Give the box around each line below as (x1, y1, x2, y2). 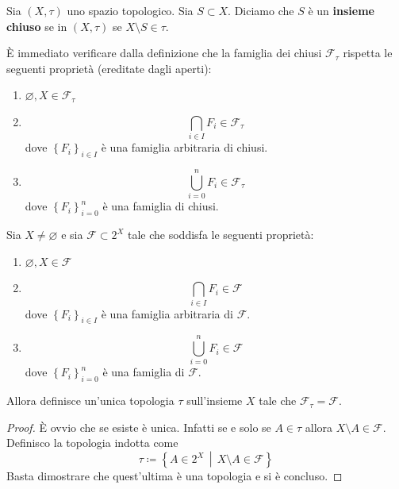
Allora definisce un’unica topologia (6, 392, 175, 409)
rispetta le (343, 44, 393, 61)
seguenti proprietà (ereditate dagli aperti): (6, 60, 212, 76)
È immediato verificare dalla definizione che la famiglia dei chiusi (6, 44, 322, 61)
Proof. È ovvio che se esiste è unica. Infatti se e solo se (6, 418, 271, 435)
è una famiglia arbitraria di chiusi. (101, 139, 268, 156)
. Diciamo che (228, 2, 294, 18)
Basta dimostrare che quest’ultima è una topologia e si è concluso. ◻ (6, 468, 343, 484)
